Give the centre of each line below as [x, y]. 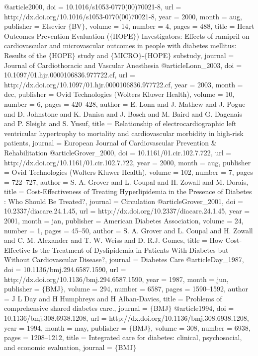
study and [93, 55]
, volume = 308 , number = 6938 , [201, 327]
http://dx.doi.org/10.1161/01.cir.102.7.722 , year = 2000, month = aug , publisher [128, 162]
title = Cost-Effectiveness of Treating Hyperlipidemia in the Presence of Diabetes [128, 191]
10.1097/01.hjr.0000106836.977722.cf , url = [70, 75]
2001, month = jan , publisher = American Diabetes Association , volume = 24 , [124, 221]
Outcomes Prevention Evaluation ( [57, 36]
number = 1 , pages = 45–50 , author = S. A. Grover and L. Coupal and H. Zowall [129, 230]
